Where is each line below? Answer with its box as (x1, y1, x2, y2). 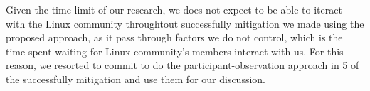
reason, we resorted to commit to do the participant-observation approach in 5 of (6, 58, 359, 73)
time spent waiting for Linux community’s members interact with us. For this (6, 43, 344, 58)
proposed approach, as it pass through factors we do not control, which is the (6, 30, 343, 45)
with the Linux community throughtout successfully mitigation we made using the (6, 16, 364, 31)
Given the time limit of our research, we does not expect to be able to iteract (6, 2, 342, 16)
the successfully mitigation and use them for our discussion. (6, 71, 266, 86)
